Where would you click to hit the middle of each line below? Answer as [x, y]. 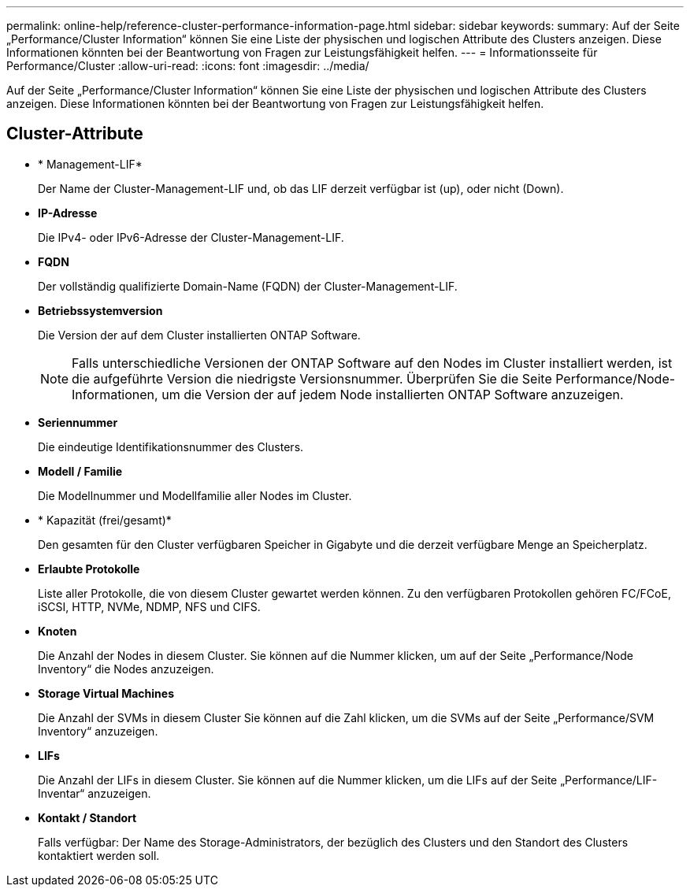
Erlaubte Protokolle [89, 569]
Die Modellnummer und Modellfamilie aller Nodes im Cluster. [195, 495]
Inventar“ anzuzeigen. [95, 793]
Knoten [57, 631]
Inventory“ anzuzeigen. [98, 731]
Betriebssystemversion [100, 310]
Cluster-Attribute [75, 134]
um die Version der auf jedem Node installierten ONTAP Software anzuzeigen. [393, 394]
